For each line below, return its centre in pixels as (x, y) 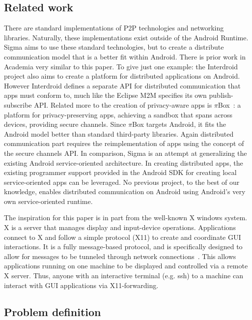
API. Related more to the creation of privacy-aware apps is (123, 104)
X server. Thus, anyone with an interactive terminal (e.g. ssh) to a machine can (124, 276)
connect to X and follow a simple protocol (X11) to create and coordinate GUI (123, 237)
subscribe (18, 104)
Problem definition (53, 311)
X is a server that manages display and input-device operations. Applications (120, 227)
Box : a (229, 104)
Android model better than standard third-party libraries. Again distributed (119, 133)
